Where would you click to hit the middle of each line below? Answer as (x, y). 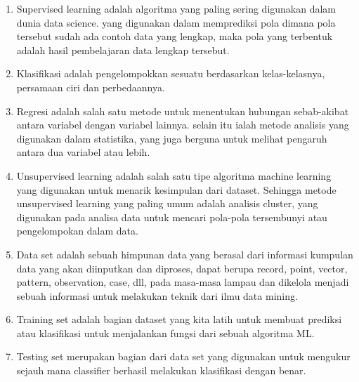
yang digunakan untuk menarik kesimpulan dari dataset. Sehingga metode (176, 189)
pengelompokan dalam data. (77, 231)
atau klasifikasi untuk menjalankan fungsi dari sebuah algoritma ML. (165, 332)
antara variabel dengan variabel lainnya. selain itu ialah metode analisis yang (183, 125)
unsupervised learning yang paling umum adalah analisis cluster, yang (167, 203)
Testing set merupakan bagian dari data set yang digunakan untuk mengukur (183, 356)
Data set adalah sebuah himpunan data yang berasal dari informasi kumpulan (185, 254)
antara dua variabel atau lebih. (83, 152)
